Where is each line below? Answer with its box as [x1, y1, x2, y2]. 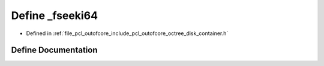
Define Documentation [11, 45, 98, 55]
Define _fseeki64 [11, 9, 98, 22]
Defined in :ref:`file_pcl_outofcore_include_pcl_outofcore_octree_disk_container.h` [26, 30, 229, 37]
